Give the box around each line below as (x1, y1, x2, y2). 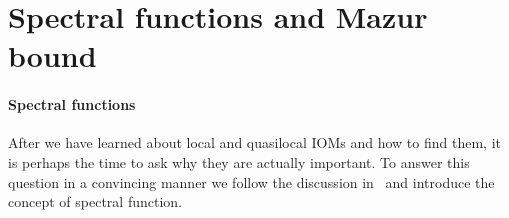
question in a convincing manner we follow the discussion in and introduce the (8, 171, 495, 192)
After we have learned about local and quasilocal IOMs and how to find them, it (8, 132, 501, 153)
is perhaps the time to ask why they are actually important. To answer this (8, 151, 470, 172)
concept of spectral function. (8, 191, 182, 212)
